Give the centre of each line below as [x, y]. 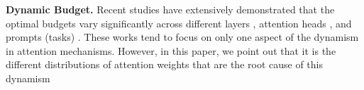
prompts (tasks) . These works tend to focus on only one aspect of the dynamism [182, 37]
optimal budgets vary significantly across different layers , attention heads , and [179, 23]
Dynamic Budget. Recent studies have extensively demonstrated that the [170, 9]
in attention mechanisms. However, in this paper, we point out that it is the [171, 50]
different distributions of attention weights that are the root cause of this [164, 64]
